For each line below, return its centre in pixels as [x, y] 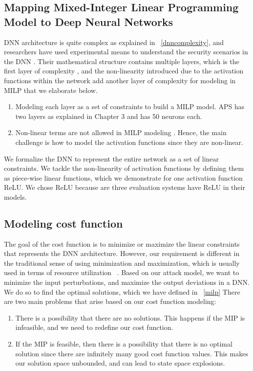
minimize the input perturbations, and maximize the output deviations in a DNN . [127, 282]
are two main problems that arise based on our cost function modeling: [110, 301]
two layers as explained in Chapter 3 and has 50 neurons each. [109, 116]
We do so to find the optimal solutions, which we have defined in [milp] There [122, 291]
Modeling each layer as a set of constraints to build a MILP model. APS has [130, 106]
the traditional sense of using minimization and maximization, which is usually [122, 263]
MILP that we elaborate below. [51, 90]
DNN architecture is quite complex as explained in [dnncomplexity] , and [114, 42]
